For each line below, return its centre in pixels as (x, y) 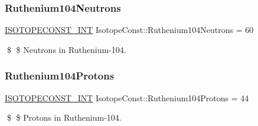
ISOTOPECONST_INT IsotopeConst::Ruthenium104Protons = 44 (127, 97)
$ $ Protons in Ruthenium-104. (64, 117)
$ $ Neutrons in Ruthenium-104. (66, 49)
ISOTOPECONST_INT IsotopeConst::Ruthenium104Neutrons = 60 (129, 30)
